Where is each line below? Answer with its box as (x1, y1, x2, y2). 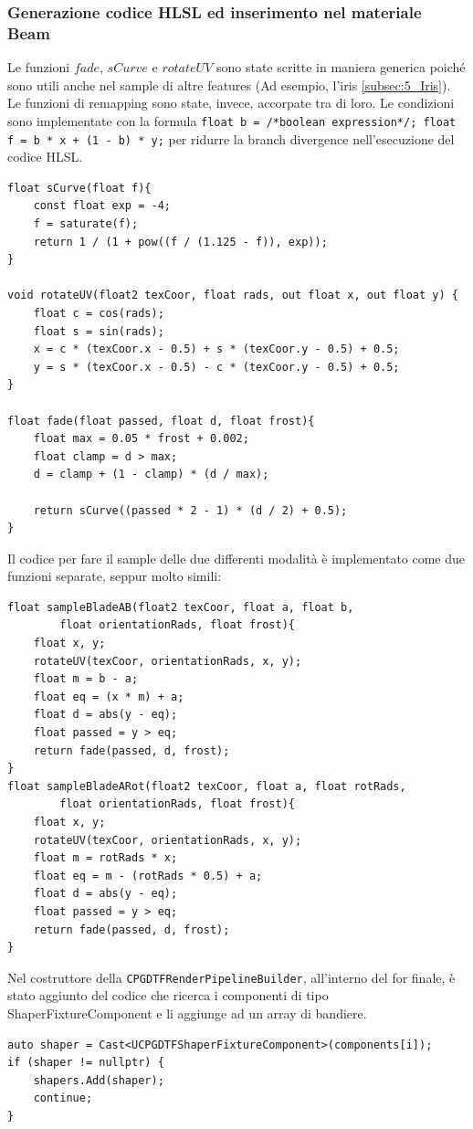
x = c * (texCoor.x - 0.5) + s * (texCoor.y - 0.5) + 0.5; (33, 343, 400, 356)
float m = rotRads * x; (33, 851, 178, 865)
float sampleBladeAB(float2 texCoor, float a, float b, (7, 600, 354, 614)
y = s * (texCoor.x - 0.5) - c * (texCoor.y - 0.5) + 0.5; (33, 360, 400, 374)
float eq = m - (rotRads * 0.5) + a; (33, 869, 263, 882)
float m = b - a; (33, 672, 139, 686)
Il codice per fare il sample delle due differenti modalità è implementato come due (7, 548, 466, 567)
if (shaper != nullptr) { (7, 1056, 164, 1070)
